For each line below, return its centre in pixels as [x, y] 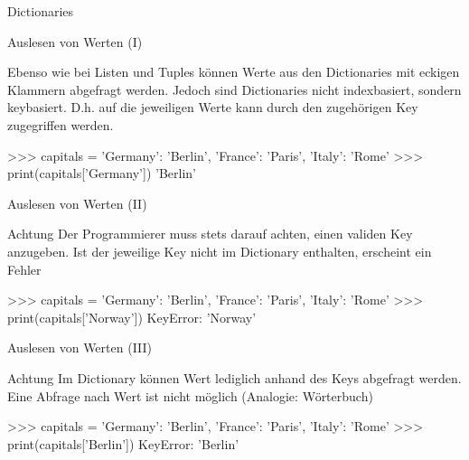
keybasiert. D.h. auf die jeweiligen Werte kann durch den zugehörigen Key [213, 107]
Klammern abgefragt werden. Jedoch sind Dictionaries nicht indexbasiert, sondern [234, 89]
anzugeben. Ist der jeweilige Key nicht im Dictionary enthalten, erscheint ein [220, 251]
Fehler [24, 269]
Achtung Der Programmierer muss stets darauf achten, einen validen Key [210, 234]
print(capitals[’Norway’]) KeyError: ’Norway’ [132, 317]
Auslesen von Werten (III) [80, 347]
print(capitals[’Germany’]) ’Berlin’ [102, 173]
